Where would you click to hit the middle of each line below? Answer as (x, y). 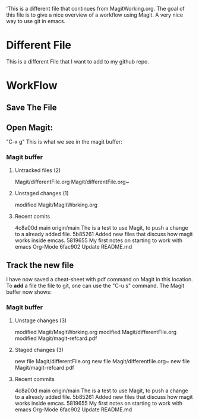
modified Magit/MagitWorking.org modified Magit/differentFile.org (96, 332)
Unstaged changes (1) (42, 193)
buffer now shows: (29, 292)
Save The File (32, 107)
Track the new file (40, 266)
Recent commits (34, 379)
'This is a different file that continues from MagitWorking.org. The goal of (96, 9)
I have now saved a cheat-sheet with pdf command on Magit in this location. (99, 280)
